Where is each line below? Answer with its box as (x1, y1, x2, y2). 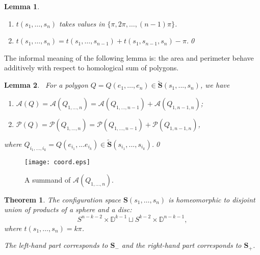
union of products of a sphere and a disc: (4, 204, 132, 215)
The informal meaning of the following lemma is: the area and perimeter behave (4, 52, 254, 63)
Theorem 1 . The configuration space (4, 194, 121, 205)
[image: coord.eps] (24, 159, 90, 166)
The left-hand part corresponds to (4, 240, 108, 250)
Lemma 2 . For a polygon (4, 80, 88, 90)
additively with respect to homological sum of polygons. (4, 62, 179, 73)
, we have (200, 80, 230, 90)
